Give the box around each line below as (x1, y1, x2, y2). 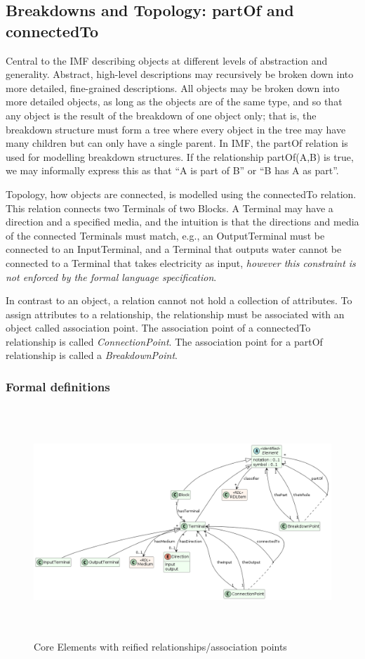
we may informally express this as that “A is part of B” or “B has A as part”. (6, 163, 339, 178)
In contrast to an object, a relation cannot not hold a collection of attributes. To (6, 293, 352, 308)
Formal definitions (6, 377, 110, 395)
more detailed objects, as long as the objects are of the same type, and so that (6, 94, 343, 109)
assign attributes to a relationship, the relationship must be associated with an (6, 306, 345, 321)
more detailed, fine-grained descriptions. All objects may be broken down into (6, 80, 340, 95)
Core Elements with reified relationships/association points (34, 639, 287, 653)
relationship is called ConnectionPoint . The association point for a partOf (6, 334, 323, 348)
